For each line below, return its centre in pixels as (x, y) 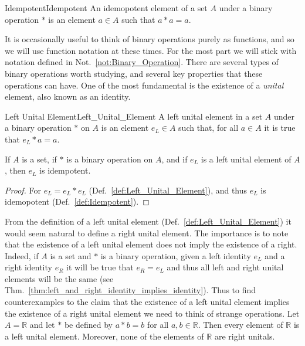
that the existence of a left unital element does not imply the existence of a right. (151, 244)
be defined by (88, 325)
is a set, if (39, 159)
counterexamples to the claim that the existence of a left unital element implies (147, 302)
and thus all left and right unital (225, 267)
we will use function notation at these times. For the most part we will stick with (151, 50)
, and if (174, 159)
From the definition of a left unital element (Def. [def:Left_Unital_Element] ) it (148, 221)
